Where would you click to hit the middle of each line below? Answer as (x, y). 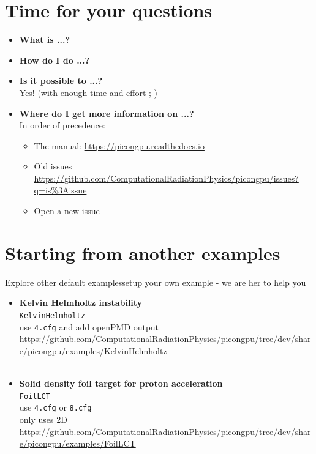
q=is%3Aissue (60, 190)
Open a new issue (67, 211)
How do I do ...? (55, 60)
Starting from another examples (143, 252)
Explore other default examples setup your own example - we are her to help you (156, 282)
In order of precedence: (62, 125)
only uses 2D (43, 419)
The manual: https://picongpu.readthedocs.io (119, 145)
